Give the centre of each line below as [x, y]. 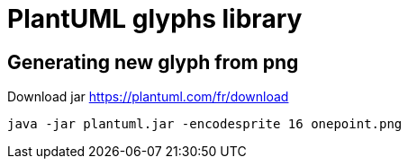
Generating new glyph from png [153, 62]
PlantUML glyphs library [155, 19]
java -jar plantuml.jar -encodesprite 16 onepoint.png [205, 124]
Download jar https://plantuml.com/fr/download [148, 97]
